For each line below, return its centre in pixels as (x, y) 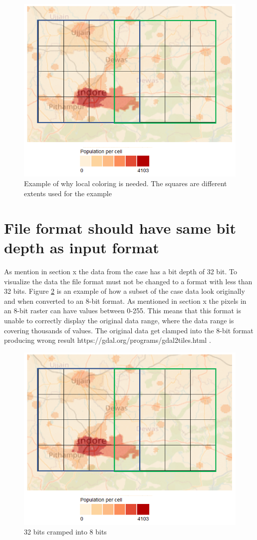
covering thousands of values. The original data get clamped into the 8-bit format (129, 330)
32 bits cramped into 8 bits (65, 532)
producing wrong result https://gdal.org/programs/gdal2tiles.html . (108, 340)
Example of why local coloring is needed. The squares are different (126, 183)
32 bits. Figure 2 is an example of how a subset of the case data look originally (125, 291)
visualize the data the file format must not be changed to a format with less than (128, 281)
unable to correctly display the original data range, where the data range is (119, 320)
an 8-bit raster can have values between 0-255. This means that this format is (123, 311)
